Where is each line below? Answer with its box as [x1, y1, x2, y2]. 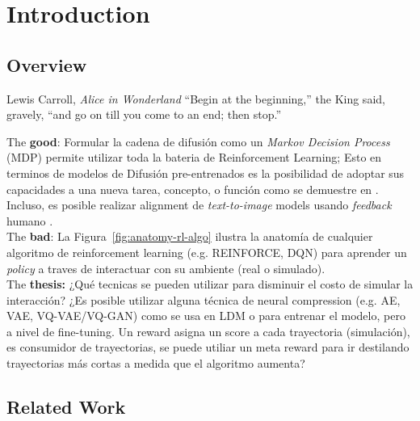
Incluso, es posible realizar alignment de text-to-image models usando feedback [6, 196, 392, 213]
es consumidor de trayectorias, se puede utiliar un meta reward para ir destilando [6, 339, 409, 356]
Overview [6, 52, 87, 77]
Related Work [6, 394, 126, 419]
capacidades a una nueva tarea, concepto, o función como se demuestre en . [6, 180, 379, 197]
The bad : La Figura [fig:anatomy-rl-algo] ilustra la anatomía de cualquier [6, 228, 373, 245]
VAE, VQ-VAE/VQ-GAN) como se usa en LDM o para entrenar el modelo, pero [6, 307, 405, 324]
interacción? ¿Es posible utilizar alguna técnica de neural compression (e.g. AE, [6, 291, 401, 308]
